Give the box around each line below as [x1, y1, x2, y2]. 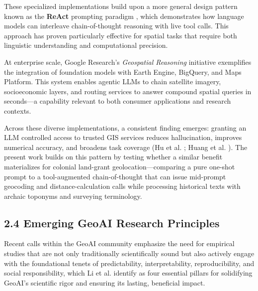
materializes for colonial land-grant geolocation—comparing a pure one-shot [4, 161, 235, 171]
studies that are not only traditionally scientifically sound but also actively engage [4, 248, 255, 259]
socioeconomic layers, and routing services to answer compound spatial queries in [4, 86, 252, 96]
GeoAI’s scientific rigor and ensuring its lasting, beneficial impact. [4, 277, 205, 288]
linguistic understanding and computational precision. [4, 40, 168, 50]
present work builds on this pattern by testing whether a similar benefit [4, 151, 223, 162]
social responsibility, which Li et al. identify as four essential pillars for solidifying [4, 268, 253, 278]
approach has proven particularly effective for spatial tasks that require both [4, 30, 237, 40]
